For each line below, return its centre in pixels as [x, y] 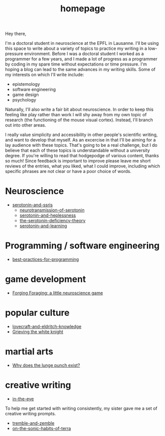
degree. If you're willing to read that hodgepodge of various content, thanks [82, 156]
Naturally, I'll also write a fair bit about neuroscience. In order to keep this [79, 109]
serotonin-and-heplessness [48, 215]
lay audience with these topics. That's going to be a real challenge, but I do [81, 145]
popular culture [37, 313]
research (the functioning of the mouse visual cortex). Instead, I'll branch [79, 120]
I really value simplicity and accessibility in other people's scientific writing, [82, 135]
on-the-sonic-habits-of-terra [42, 428]
